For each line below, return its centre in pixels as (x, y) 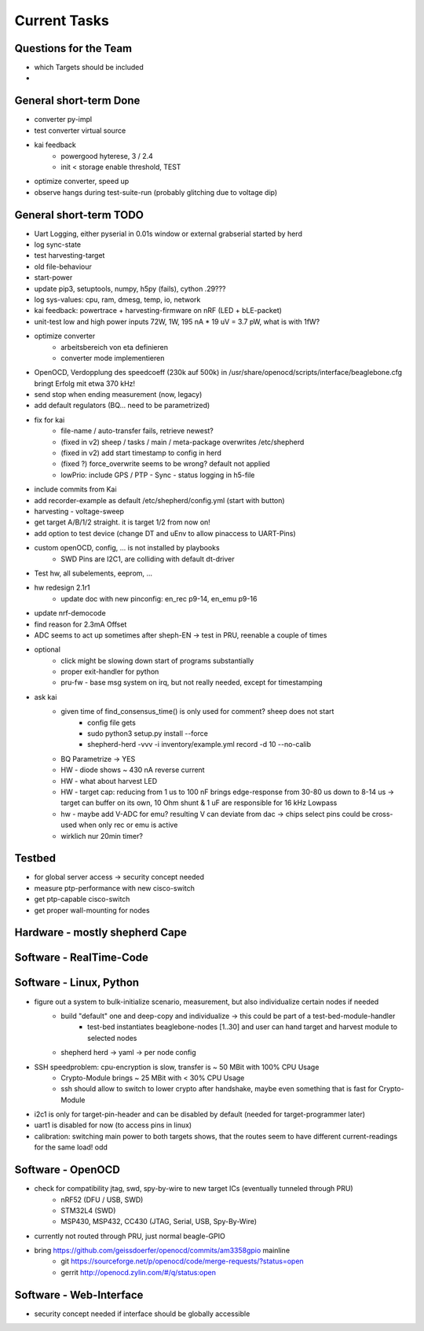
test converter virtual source (80, 131)
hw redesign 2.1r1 (62, 588)
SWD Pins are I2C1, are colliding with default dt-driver (148, 559)
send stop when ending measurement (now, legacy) (118, 395)
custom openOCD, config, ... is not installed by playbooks (127, 548)
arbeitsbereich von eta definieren (115, 347)
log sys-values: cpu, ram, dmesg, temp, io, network (117, 300)
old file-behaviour (63, 267)
